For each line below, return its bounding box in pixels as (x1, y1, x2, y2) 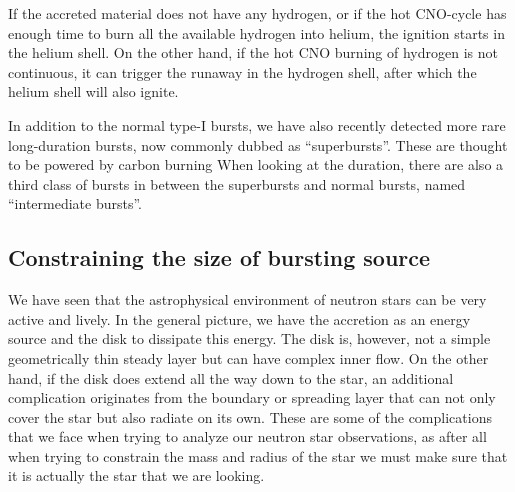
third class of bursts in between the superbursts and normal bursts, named (8, 173, 466, 194)
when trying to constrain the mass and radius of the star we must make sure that (8, 445, 508, 466)
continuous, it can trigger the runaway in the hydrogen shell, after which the (8, 61, 477, 82)
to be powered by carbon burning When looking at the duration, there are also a (8, 154, 504, 175)
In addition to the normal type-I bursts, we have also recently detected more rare (8, 114, 506, 135)
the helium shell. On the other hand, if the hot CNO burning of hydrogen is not (8, 42, 498, 63)
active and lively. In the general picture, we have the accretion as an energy (8, 308, 471, 329)
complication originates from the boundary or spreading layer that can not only (8, 387, 496, 408)
